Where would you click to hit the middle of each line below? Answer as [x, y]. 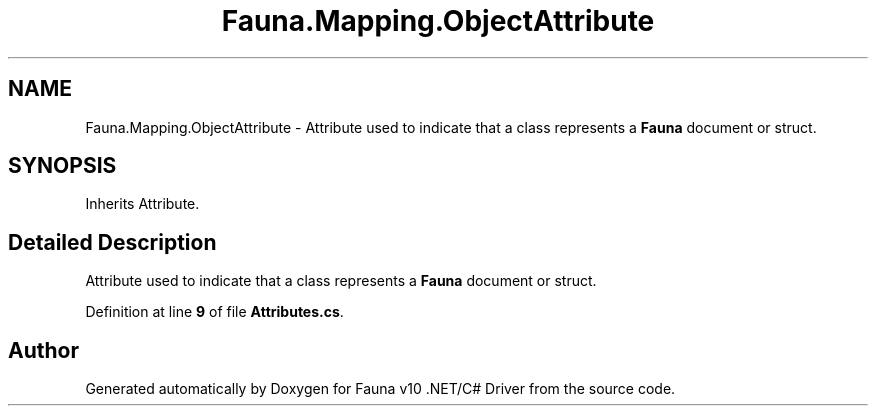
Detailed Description [112, 242]
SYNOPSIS [62, 166]
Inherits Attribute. [142, 204]
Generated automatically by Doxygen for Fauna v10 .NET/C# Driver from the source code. [380, 389]
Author [43, 350]
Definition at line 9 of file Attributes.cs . [214, 312]
